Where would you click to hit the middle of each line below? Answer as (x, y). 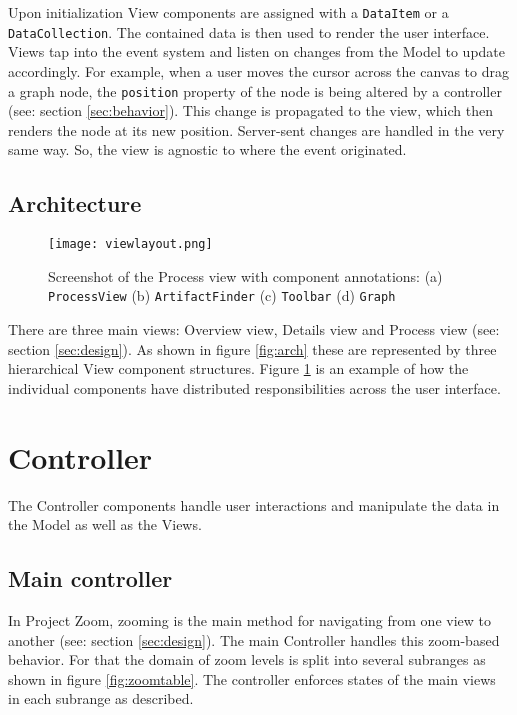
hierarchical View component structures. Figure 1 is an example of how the (238, 368)
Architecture (75, 203)
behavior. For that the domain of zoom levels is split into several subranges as (247, 659)
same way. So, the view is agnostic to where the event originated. (207, 149)
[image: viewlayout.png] (130, 244)
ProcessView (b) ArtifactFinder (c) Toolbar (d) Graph (222, 295)
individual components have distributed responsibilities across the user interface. (254, 387)
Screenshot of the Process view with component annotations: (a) (245, 275)
